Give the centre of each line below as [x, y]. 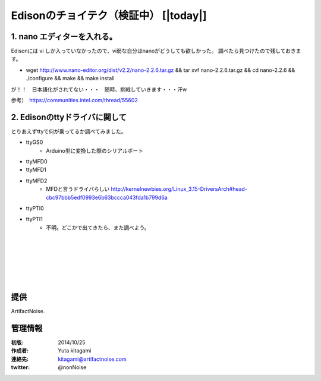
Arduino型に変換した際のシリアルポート [95, 150]
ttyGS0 [34, 142]
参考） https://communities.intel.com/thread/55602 [74, 100]
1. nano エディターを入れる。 [64, 37]
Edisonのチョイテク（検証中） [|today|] [109, 15]
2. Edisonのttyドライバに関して [69, 117]
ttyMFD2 [37, 181]
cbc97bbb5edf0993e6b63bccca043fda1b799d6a [107, 197]
